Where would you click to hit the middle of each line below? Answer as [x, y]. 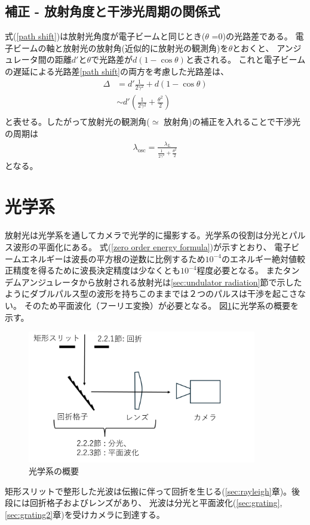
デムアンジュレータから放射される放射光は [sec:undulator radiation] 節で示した [154, 282]
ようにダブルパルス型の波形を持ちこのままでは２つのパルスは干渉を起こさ [151, 294]
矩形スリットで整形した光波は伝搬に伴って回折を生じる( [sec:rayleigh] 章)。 [148, 491]
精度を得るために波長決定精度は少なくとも [96, 270]
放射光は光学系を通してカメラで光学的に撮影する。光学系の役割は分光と [147, 235]
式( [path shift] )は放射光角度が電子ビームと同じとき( [105, 36]
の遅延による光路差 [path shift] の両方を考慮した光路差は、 [117, 71]
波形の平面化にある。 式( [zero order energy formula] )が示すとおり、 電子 [152, 246]
